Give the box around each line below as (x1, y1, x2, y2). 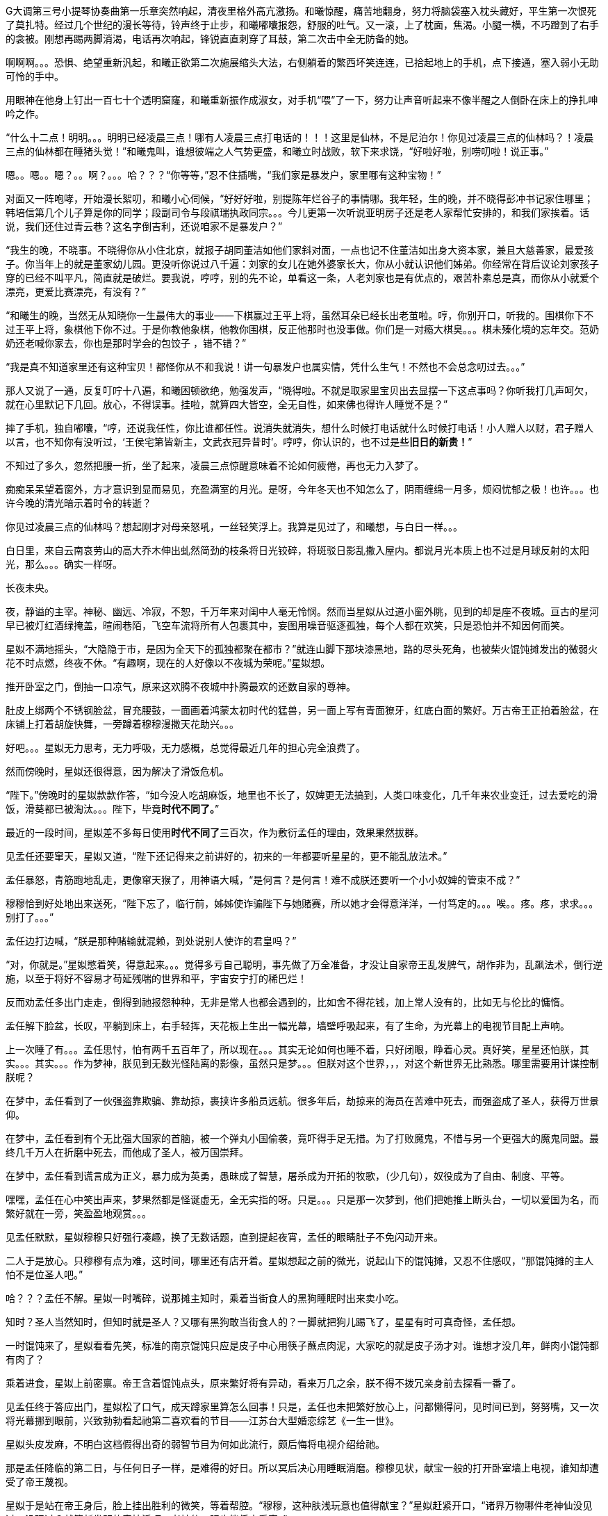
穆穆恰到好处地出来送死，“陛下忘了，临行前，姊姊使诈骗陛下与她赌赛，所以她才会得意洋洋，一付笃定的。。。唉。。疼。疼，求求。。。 (6, 897, 599, 909)
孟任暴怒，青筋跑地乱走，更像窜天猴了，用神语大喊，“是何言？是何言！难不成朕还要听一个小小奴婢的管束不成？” (6, 874, 520, 886)
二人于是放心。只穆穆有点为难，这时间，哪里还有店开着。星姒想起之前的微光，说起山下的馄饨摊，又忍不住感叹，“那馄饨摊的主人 (6, 1255, 594, 1266)
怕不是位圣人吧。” (6, 1269, 83, 1280)
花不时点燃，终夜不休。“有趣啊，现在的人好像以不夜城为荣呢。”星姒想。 (6, 657, 331, 669)
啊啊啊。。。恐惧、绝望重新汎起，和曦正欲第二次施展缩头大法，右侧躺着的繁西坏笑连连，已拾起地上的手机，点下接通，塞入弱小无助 (6, 56, 599, 68)
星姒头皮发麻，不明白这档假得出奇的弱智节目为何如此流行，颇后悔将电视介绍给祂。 (6, 1438, 385, 1450)
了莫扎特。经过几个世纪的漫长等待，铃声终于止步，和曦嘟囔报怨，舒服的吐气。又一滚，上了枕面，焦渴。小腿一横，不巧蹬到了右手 (6, 19, 599, 31)
